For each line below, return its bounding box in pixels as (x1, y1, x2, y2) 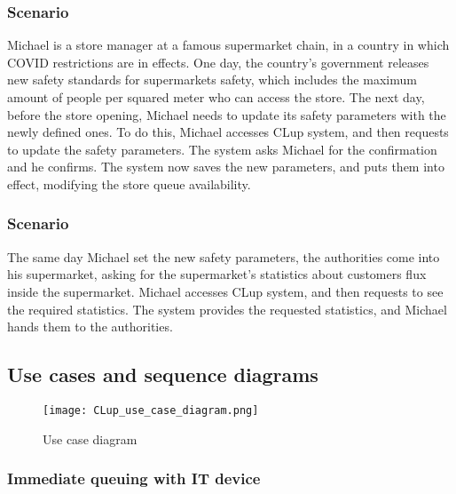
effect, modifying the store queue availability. (7, 174, 251, 193)
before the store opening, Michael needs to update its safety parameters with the (7, 105, 446, 123)
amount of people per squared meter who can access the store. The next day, (7, 88, 425, 106)
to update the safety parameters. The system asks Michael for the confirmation (7, 139, 437, 158)
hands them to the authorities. (7, 317, 173, 336)
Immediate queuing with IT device (7, 467, 261, 490)
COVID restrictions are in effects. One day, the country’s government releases (7, 52, 429, 71)
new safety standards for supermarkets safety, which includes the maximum (7, 70, 417, 89)
